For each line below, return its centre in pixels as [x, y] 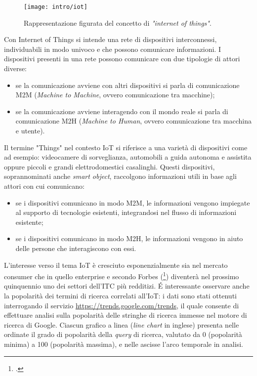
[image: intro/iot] [56, 7]
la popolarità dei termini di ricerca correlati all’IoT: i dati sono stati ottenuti [120, 295]
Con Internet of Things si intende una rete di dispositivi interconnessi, [110, 39]
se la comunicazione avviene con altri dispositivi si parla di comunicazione [128, 85]
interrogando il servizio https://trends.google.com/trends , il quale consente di [122, 305]
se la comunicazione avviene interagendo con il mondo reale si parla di [122, 111]
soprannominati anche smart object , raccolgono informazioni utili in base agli [120, 176]
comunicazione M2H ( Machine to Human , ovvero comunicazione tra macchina [133, 121]
